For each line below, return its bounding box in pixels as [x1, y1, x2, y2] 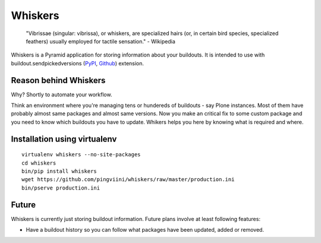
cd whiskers [21, 159, 56, 166]
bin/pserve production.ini [21, 184, 100, 191]
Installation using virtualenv [11, 134, 117, 144]
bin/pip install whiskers [21, 168, 97, 175]
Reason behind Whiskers [11, 75, 106, 86]
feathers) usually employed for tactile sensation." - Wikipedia [26, 37, 175, 45]
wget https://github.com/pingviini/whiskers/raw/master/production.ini [21, 176, 235, 183]
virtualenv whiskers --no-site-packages [21, 152, 141, 158]
